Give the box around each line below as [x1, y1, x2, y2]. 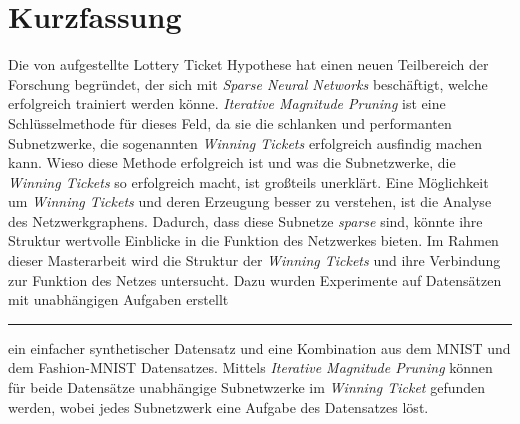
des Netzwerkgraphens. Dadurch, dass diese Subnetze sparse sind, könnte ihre [8, 210, 483, 231]
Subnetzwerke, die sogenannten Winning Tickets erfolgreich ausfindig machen [8, 132, 483, 153]
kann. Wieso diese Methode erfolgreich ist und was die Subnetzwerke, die [8, 152, 456, 173]
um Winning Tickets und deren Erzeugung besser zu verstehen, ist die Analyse [8, 191, 492, 212]
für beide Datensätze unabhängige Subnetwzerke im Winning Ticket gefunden [8, 377, 486, 398]
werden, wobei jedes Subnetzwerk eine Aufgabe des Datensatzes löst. [8, 396, 429, 417]
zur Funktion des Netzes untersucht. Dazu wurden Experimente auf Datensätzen [8, 269, 502, 290]
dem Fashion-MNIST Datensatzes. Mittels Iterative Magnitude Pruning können [8, 357, 493, 378]
